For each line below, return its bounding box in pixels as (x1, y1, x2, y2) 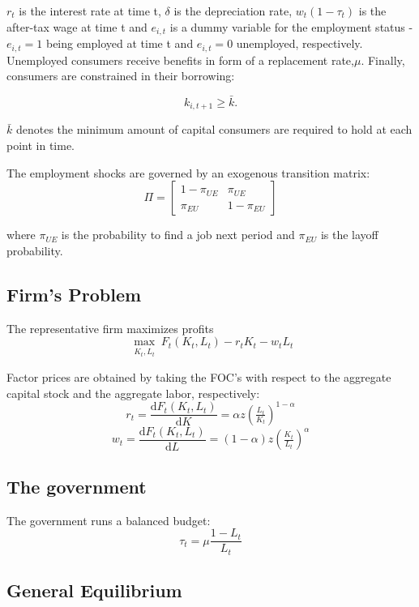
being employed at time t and (45, 35, 194, 52)
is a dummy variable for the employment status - (169, 18, 413, 35)
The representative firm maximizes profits (6, 319, 214, 336)
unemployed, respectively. (236, 35, 363, 52)
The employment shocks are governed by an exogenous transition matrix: (6, 164, 370, 181)
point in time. (6, 136, 75, 153)
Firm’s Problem (6, 281, 142, 306)
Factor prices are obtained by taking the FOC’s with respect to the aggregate (6, 369, 391, 386)
